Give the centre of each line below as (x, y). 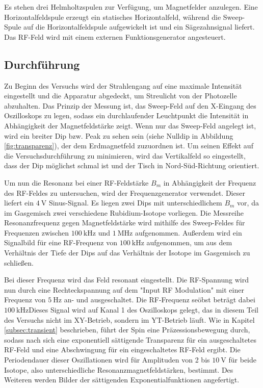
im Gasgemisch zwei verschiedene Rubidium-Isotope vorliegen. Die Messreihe (124, 212)
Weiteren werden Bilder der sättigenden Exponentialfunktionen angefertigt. (122, 380)
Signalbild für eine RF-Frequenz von (61, 242)
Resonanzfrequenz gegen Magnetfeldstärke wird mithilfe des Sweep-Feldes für (125, 223)
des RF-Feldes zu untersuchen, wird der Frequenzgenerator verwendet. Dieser (125, 192)
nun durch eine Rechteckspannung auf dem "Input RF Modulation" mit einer (124, 289)
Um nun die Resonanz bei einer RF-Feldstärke (76, 182)
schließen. (19, 262)
